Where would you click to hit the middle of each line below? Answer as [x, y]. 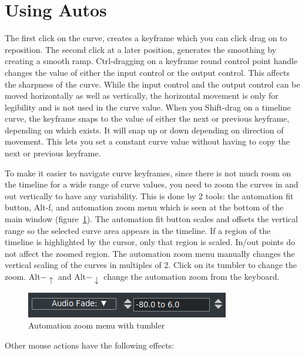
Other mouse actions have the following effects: [90, 345]
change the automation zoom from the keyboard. [192, 276]
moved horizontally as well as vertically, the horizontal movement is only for [142, 96]
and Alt [72, 276]
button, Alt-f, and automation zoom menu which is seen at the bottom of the [144, 207]
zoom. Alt [23, 276]
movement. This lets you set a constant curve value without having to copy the [147, 141]
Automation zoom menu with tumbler [97, 325]
